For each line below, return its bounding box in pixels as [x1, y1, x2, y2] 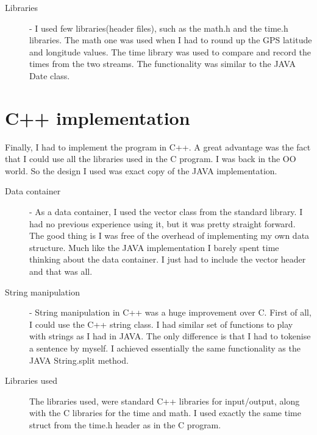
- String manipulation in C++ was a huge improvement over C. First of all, [29, 306, 312, 319]
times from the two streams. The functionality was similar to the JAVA [29, 57, 296, 70]
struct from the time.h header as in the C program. [29, 418, 221, 431]
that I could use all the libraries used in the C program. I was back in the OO [5, 152, 296, 165]
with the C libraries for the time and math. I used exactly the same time [29, 406, 301, 419]
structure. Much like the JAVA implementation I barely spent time [29, 241, 279, 253]
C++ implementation [5, 105, 190, 130]
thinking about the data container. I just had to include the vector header [29, 253, 306, 266]
